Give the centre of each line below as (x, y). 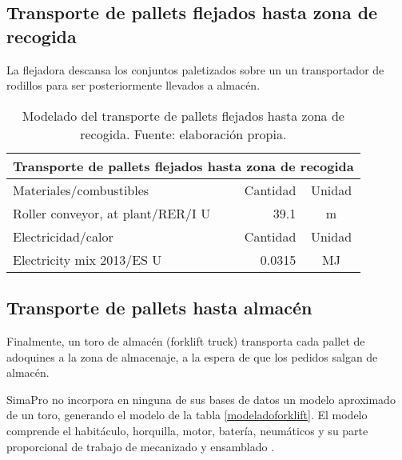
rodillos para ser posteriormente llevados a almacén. (133, 85)
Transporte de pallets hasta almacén (159, 308)
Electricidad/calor (63, 236)
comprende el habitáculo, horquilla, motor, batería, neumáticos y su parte (187, 430)
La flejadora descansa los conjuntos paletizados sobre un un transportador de (195, 69)
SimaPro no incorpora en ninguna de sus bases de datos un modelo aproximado (201, 399)
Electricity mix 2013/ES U (88, 259)
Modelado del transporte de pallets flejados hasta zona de (183, 115)
